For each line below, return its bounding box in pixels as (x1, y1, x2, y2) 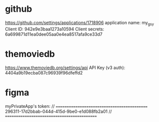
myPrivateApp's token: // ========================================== (5, 103, 148, 109)
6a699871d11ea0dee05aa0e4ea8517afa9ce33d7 (5, 31, 103, 37)
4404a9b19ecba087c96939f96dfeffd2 (5, 70, 83, 75)
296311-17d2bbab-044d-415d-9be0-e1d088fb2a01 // (5, 108, 112, 114)
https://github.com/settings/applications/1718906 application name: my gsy (5, 20, 154, 26)
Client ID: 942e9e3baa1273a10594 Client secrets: (5, 26, 104, 32)
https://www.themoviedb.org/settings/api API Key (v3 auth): (5, 65, 125, 71)
